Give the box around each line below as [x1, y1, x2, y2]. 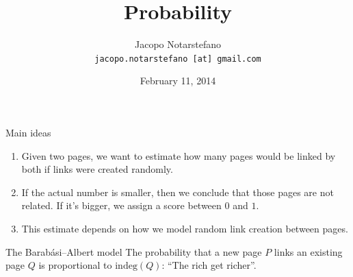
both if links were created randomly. [21, 162, 173, 176]
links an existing [274, 244, 343, 258]
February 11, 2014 [140, 73, 216, 88]
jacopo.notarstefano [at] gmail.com [94, 53, 261, 64]
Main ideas [5, 125, 51, 139]
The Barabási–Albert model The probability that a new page [5, 244, 262, 258]
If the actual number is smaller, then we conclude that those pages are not [21, 184, 334, 199]
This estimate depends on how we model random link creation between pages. [21, 221, 348, 235]
